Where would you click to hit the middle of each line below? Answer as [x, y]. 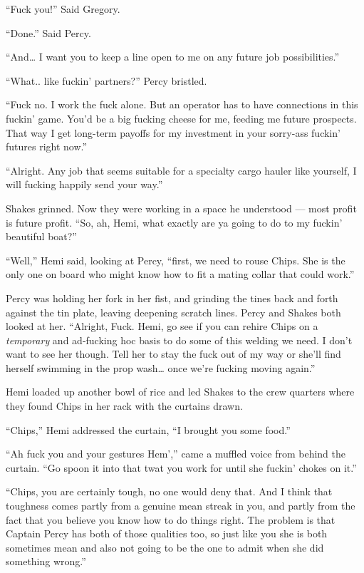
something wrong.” [46, 561]
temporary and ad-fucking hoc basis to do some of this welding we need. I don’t [179, 340]
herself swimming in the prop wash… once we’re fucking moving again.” [161, 367]
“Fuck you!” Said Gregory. [63, 9]
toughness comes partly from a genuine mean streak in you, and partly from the [181, 506]
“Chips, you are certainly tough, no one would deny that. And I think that [169, 491]
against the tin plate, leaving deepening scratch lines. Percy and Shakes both [173, 312]
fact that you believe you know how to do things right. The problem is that [171, 519]
